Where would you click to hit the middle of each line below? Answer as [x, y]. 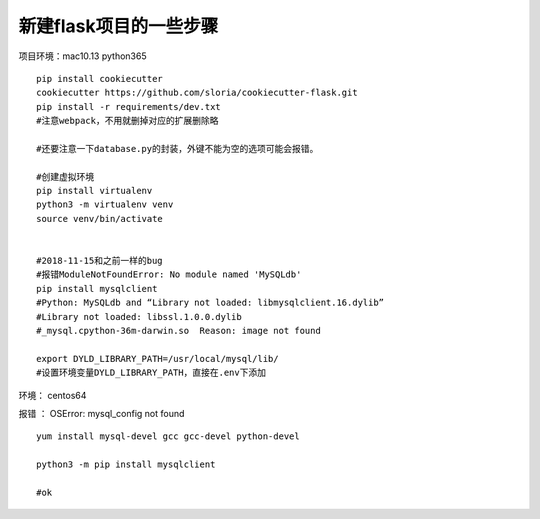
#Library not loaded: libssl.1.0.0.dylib [139, 316]
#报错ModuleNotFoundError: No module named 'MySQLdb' [169, 274]
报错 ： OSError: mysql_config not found [101, 413]
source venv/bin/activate [100, 218]
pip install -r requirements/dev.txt [129, 106]
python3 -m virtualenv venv [105, 204]
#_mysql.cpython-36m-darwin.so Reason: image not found [179, 330]
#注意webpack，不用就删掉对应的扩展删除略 [127, 121]
